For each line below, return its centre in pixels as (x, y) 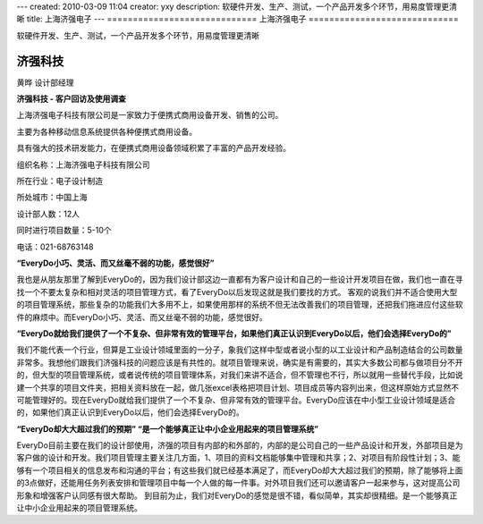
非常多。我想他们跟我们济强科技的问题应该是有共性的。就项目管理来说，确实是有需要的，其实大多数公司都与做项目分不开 (240, 362)
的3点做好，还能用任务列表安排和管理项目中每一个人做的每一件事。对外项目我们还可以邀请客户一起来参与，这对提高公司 (238, 483)
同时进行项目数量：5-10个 (64, 230)
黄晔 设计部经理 (45, 82)
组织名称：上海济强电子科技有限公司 (83, 165)
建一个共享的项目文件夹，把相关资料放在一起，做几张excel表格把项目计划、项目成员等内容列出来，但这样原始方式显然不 (238, 387)
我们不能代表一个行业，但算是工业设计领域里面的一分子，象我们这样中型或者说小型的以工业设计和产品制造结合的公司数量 (240, 350)
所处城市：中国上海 (52, 198)
